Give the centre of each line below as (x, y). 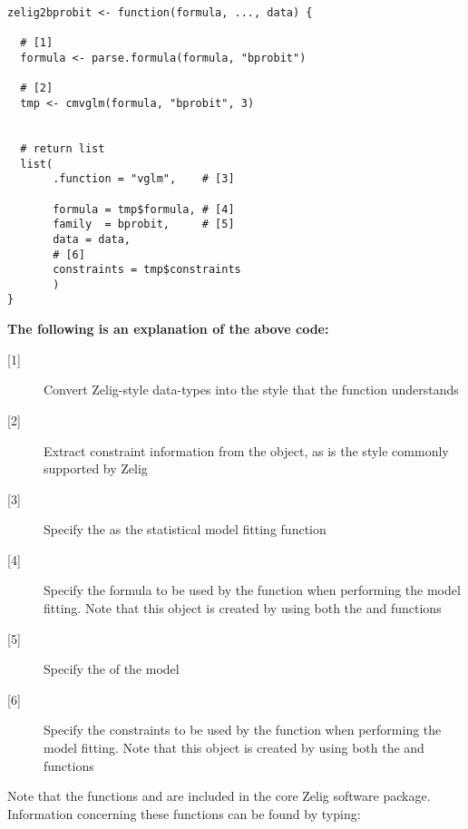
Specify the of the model (112, 669)
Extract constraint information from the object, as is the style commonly (246, 450)
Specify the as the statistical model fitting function (185, 529)
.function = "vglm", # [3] (144, 179)
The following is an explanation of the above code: (168, 329)
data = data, (92, 239)
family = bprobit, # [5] (144, 224)
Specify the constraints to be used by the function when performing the (243, 730)
